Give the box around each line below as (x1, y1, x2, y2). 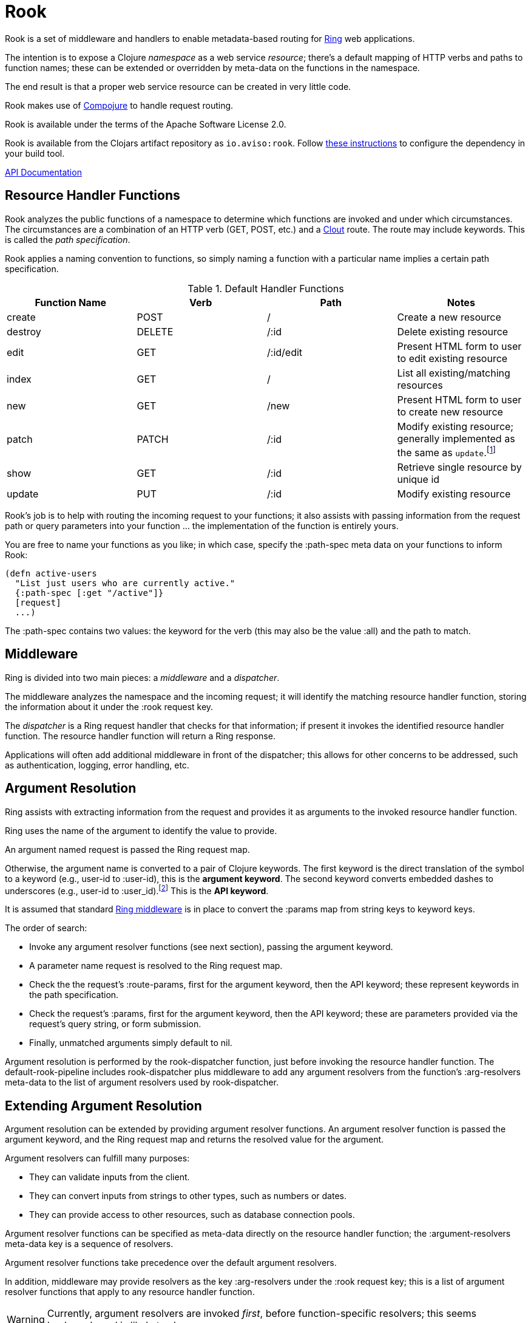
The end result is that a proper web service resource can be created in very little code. (5, 81, 351, 92)
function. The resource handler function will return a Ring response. (5, 730, 276, 741)
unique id (397, 473, 440, 485)
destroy (7, 325, 41, 338)
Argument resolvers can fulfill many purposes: (5, 1153, 190, 1164)
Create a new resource (397, 310, 501, 323)
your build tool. (5, 148, 65, 159)
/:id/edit (267, 346, 303, 358)
